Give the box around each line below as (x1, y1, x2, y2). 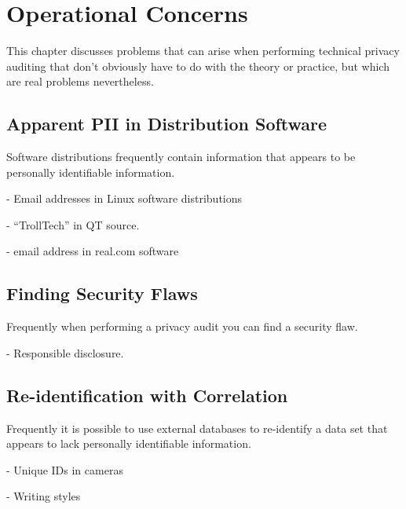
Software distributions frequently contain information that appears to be (6, 148, 356, 165)
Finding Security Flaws (6, 281, 198, 306)
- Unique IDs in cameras (6, 461, 123, 478)
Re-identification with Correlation (6, 383, 288, 407)
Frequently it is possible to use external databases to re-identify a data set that (6, 419, 388, 436)
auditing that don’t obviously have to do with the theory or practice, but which (6, 57, 390, 74)
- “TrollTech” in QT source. (6, 216, 140, 233)
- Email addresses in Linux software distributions (6, 190, 243, 207)
